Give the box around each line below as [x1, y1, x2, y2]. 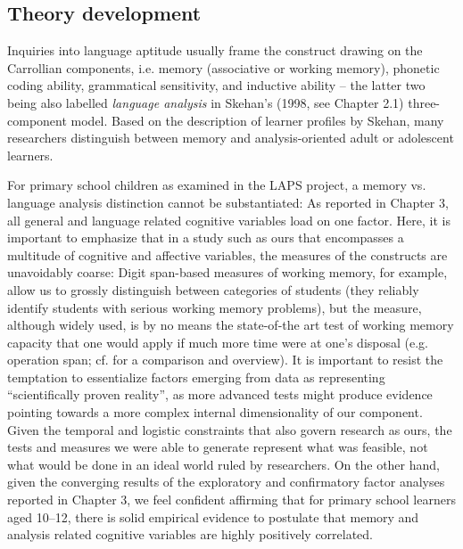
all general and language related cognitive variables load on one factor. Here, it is [7, 210, 451, 229]
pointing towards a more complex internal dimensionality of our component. [7, 403, 423, 422]
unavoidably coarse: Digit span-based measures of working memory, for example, [7, 263, 448, 282]
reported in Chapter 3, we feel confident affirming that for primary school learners [7, 490, 456, 509]
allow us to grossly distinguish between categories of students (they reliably [7, 280, 419, 299]
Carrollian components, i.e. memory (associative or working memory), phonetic [7, 58, 440, 77]
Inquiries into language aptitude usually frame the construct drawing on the [7, 41, 423, 60]
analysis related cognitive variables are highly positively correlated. [7, 525, 374, 544]
